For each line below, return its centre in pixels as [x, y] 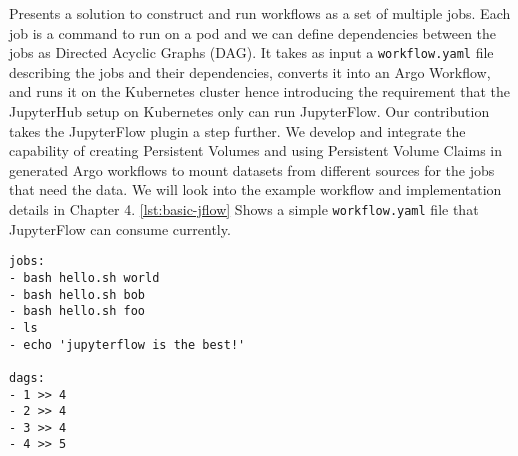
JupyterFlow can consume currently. [120, 228]
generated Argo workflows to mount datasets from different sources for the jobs [252, 169]
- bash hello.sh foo [77, 311]
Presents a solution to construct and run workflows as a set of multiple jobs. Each [260, 13]
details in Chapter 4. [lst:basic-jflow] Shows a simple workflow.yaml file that [244, 209]
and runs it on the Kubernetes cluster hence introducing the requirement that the [259, 91]
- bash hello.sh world [84, 277]
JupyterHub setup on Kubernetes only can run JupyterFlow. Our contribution [249, 111]
